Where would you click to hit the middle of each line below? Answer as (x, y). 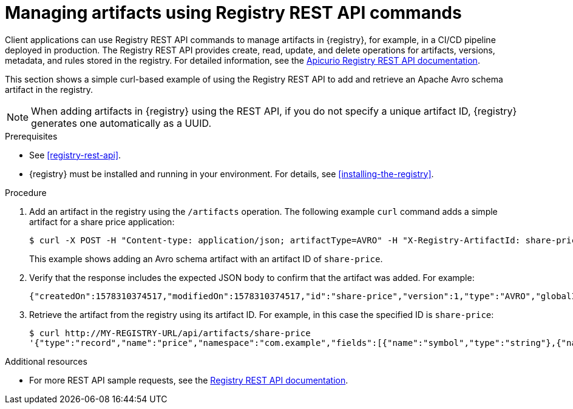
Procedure (26, 192)
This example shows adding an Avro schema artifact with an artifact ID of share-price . (206, 259)
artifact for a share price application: (102, 221)
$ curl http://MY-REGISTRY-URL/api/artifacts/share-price (170, 333)
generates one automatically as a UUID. (121, 123)
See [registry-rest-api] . (75, 155)
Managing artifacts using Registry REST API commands (233, 13)
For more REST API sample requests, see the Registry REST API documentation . (189, 380)
